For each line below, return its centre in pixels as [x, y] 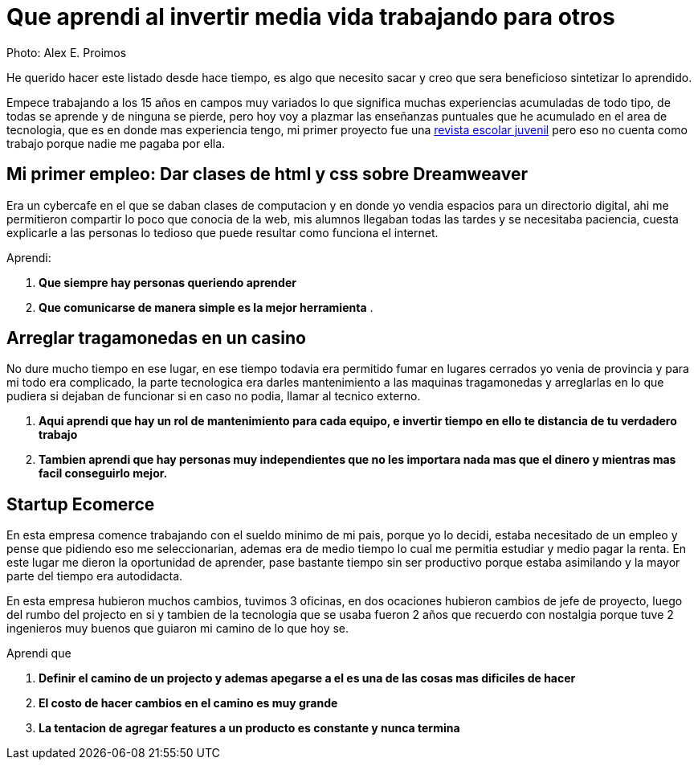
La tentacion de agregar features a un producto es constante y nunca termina [249, 728]
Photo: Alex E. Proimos [67, 52]
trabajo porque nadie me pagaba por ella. [116, 143]
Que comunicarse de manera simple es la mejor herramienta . [206, 307]
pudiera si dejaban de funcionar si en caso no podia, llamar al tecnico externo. [214, 396]
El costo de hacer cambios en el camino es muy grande [188, 703]
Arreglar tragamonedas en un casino [156, 338]
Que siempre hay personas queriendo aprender [167, 282]
